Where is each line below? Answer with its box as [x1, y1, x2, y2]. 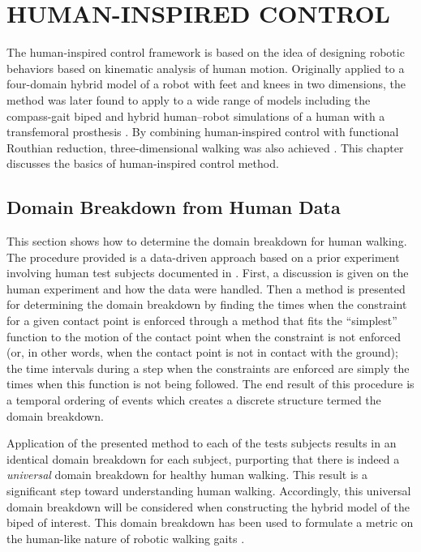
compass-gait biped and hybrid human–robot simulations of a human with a [6, 107, 385, 124]
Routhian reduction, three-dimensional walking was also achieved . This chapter [6, 139, 404, 156]
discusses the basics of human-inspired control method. [6, 155, 279, 172]
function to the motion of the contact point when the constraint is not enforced [6, 327, 401, 344]
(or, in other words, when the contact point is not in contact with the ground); [6, 344, 398, 361]
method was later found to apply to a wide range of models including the [6, 91, 371, 108]
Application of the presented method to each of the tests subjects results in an [6, 434, 397, 451]
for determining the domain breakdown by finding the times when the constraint [6, 296, 407, 313]
